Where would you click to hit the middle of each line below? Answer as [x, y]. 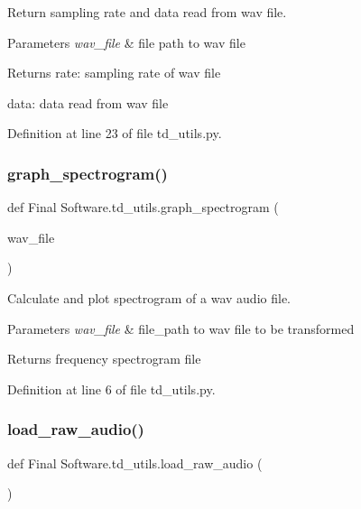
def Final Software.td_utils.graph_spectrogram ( [143, 207]
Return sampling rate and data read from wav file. [147, 12]
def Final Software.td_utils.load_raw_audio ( [135, 463]
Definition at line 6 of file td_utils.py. [111, 389]
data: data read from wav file [88, 102]
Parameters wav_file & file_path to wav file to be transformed [181, 328]
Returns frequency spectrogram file [104, 359]
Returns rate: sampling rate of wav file [114, 73]
